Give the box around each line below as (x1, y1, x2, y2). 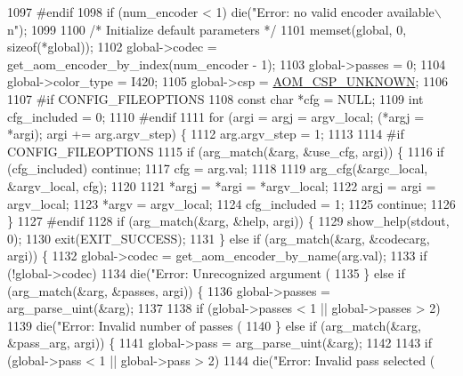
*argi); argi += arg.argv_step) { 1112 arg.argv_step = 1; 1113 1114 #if (7, 124, 404, 143)
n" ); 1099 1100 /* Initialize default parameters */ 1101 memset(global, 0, (7, 20, 407, 38)
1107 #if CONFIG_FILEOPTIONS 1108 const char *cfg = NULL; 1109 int (7, 89, 424, 108)
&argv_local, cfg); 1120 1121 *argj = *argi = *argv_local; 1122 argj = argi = (7, 176, 436, 195)
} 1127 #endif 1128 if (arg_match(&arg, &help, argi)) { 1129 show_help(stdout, (7, 212, 450, 230)
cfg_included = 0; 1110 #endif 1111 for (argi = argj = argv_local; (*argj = (7, 107, 425, 125)
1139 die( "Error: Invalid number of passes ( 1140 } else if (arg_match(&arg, (7, 316, 421, 334)
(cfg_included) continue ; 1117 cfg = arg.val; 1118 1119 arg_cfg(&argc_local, (7, 159, 428, 178)
